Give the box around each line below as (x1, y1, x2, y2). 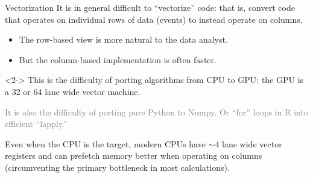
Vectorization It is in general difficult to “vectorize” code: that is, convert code (5, 1, 295, 13)
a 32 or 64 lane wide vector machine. (5, 85, 141, 97)
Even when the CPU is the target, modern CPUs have (5, 137, 206, 150)
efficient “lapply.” (5, 117, 68, 130)
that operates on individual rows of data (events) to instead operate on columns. (5, 13, 303, 25)
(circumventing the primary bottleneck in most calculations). (5, 161, 230, 173)
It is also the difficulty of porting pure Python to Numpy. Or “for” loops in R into (5, 105, 308, 118)
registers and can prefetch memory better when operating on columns (5, 149, 262, 162)
